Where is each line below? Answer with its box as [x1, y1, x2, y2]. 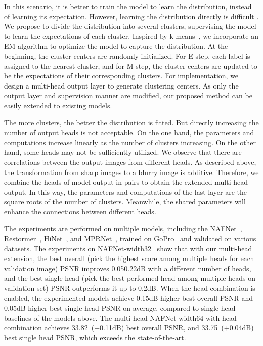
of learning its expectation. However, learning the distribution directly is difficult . [4, 11, 259, 21]
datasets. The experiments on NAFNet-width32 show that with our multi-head [4, 243, 252, 253]
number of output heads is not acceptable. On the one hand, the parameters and [4, 127, 254, 138]
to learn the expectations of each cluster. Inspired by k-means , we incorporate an [4, 30, 258, 41]
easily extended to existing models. [4, 100, 112, 110]
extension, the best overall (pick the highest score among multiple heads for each [4, 253, 254, 264]
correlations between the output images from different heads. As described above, [4, 156, 256, 167]
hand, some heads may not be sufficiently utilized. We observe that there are [4, 147, 242, 157]
